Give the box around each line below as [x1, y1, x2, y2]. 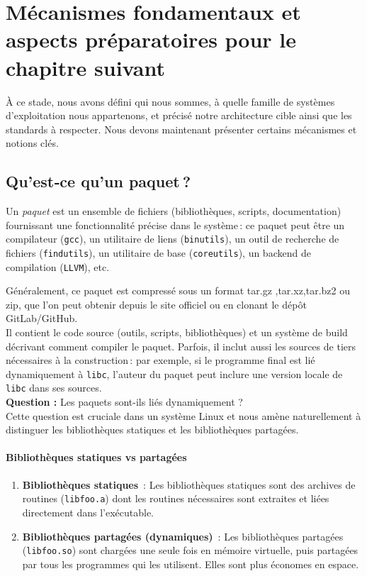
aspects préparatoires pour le [6, 25, 297, 54]
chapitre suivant [6, 52, 165, 82]
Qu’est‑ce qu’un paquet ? [6, 170, 191, 192]
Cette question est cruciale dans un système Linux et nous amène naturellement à [6, 408, 361, 423]
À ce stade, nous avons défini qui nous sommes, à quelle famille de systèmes [6, 94, 335, 109]
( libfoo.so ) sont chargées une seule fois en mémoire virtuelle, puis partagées [22, 543, 358, 558]
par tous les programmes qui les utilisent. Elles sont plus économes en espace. [22, 556, 359, 571]
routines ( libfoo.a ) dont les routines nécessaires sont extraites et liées [22, 491, 329, 506]
